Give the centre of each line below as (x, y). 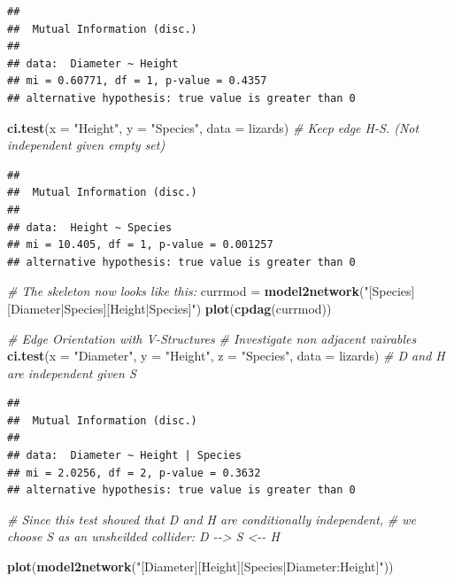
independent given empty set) (86, 145)
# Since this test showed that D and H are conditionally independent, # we (212, 519)
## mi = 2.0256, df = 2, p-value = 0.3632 (134, 473)
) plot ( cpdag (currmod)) (264, 308)
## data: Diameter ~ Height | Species (124, 456)
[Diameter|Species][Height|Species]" (102, 308)
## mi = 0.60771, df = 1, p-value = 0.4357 (137, 81)
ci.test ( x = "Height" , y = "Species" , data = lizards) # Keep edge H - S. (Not (213, 127)
